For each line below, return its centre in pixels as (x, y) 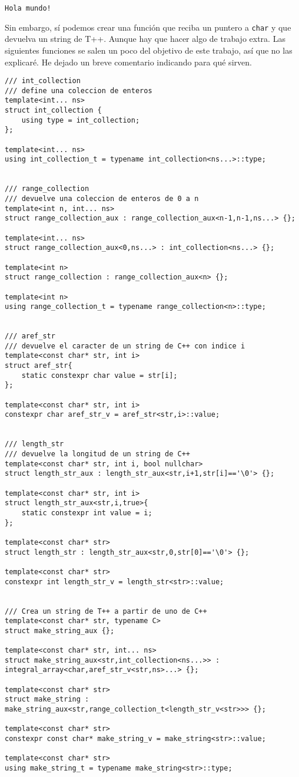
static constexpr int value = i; (87, 513)
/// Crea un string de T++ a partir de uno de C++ (106, 611)
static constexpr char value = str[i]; (99, 375)
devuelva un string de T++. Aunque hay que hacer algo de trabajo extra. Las (145, 39)
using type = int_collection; (81, 120)
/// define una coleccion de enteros (79, 90)
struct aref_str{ (39, 366)
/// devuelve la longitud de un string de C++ (97, 454)
